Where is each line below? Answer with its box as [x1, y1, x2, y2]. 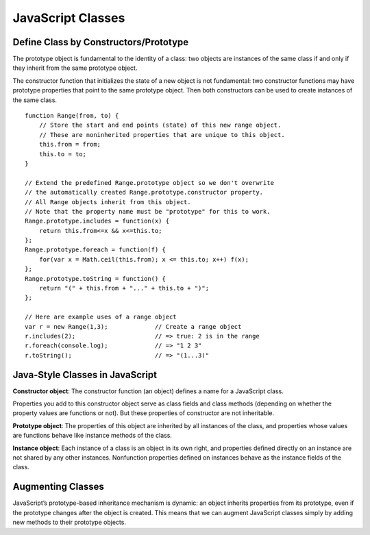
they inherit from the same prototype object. [12, 64, 138, 72]
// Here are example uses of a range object [25, 313, 177, 321]
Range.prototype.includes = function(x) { [25, 217, 170, 225]
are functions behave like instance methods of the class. [12, 432, 173, 440]
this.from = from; [38, 140, 101, 149]
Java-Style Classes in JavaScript [12, 369, 158, 380]
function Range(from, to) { [25, 112, 119, 120]
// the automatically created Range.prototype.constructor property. [25, 188, 264, 197]
